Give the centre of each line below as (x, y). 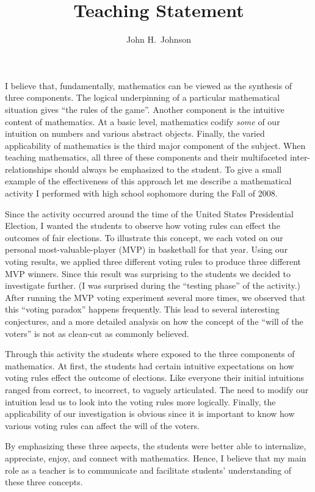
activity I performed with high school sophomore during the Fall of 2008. (141, 193)
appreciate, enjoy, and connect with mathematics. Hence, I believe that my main (156, 458)
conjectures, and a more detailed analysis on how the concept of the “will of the (154, 321)
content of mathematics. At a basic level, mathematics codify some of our (143, 121)
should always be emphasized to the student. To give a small (168, 169)
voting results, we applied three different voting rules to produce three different (153, 262)
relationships (29, 169)
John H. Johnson (159, 39)
